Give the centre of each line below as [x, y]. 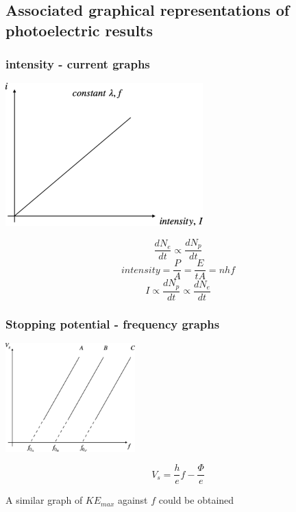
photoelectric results [79, 30]
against [133, 500]
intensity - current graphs [78, 64]
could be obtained [196, 500]
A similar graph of [44, 500]
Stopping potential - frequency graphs [113, 323]
